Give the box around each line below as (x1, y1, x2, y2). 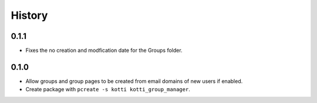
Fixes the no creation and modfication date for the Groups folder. (25, 47, 183, 54)
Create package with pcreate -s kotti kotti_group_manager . (25, 86, 190, 93)
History (11, 9, 48, 22)
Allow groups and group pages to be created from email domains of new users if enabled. (25, 77, 243, 85)
